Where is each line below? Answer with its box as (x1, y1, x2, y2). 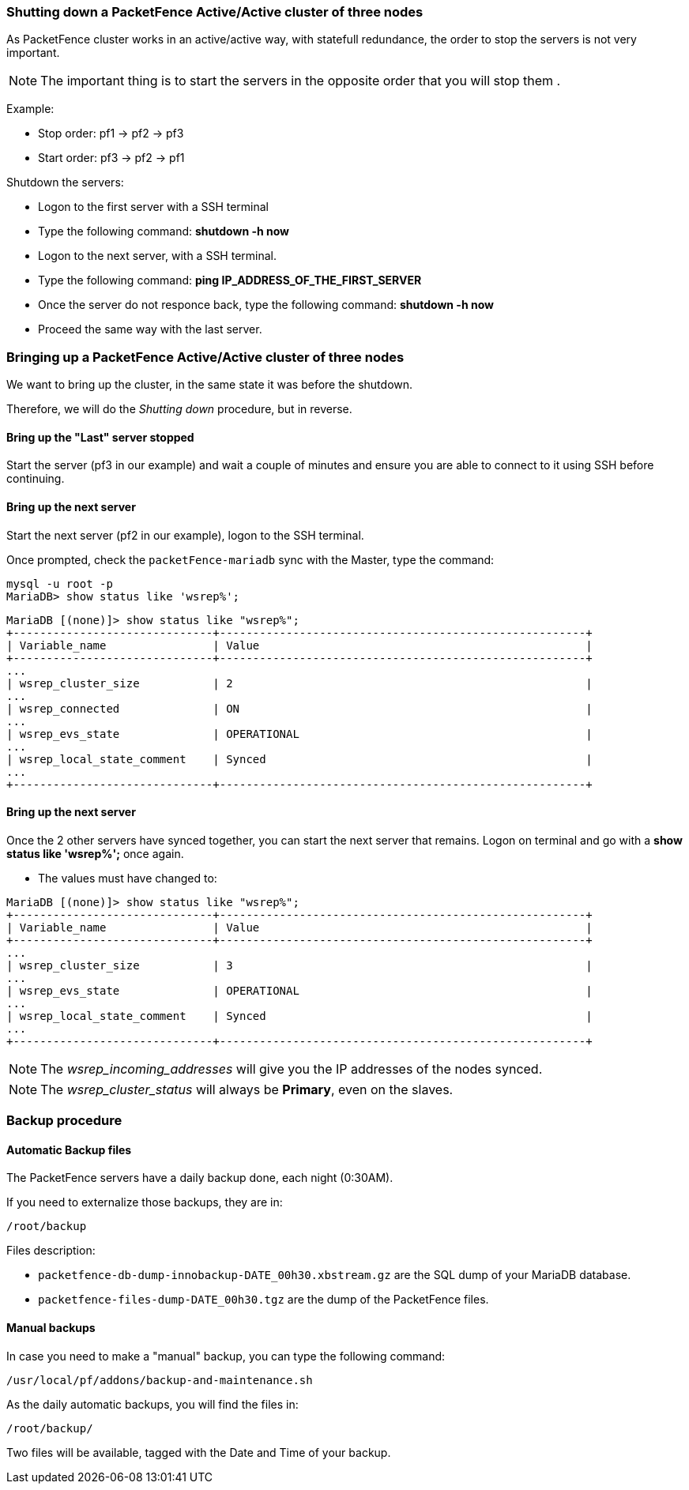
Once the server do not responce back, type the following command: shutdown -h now (38, 298, 494, 312)
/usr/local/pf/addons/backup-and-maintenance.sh (6, 1373, 313, 1387)
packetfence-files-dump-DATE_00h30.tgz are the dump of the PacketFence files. (38, 1292, 489, 1307)
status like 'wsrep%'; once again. (6, 846, 184, 860)
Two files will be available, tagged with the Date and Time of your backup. (6, 1445, 391, 1459)
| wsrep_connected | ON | (6, 702, 593, 715)
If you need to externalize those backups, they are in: (6, 1195, 283, 1210)
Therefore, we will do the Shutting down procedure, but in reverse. (6, 402, 352, 416)
